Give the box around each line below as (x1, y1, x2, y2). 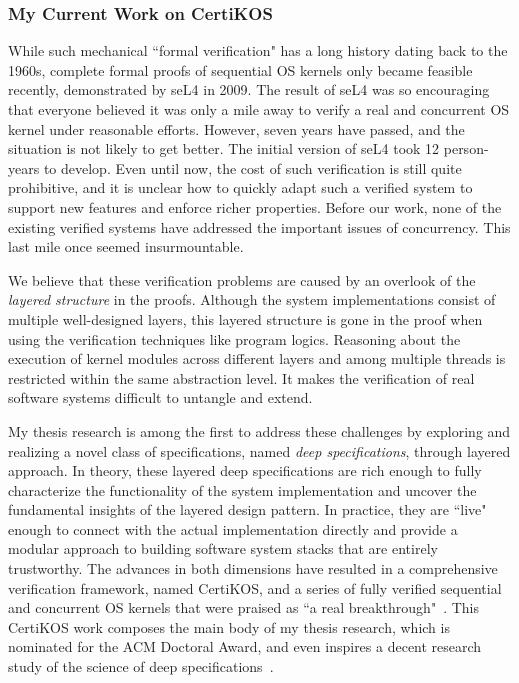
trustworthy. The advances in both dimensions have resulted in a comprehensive (8, 558, 498, 579)
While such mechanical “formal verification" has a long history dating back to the (8, 40, 508, 61)
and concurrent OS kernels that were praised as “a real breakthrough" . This (8, 597, 479, 618)
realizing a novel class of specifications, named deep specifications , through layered (8, 440, 511, 461)
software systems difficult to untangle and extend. (8, 387, 313, 408)
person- (443, 138, 489, 159)
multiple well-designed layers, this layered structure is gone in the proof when (8, 308, 483, 329)
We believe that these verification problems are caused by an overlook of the (8, 269, 476, 290)
